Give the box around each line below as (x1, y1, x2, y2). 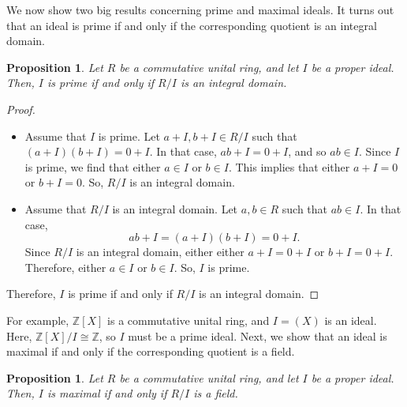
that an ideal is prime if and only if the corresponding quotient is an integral (6, 17, 377, 33)
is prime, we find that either (24, 158, 161, 175)
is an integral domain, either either (76, 243, 245, 260)
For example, (6, 311, 69, 328)
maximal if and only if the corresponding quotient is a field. (6, 343, 295, 360)
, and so (288, 143, 327, 160)
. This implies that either (228, 158, 350, 175)
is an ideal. (324, 311, 377, 328)
